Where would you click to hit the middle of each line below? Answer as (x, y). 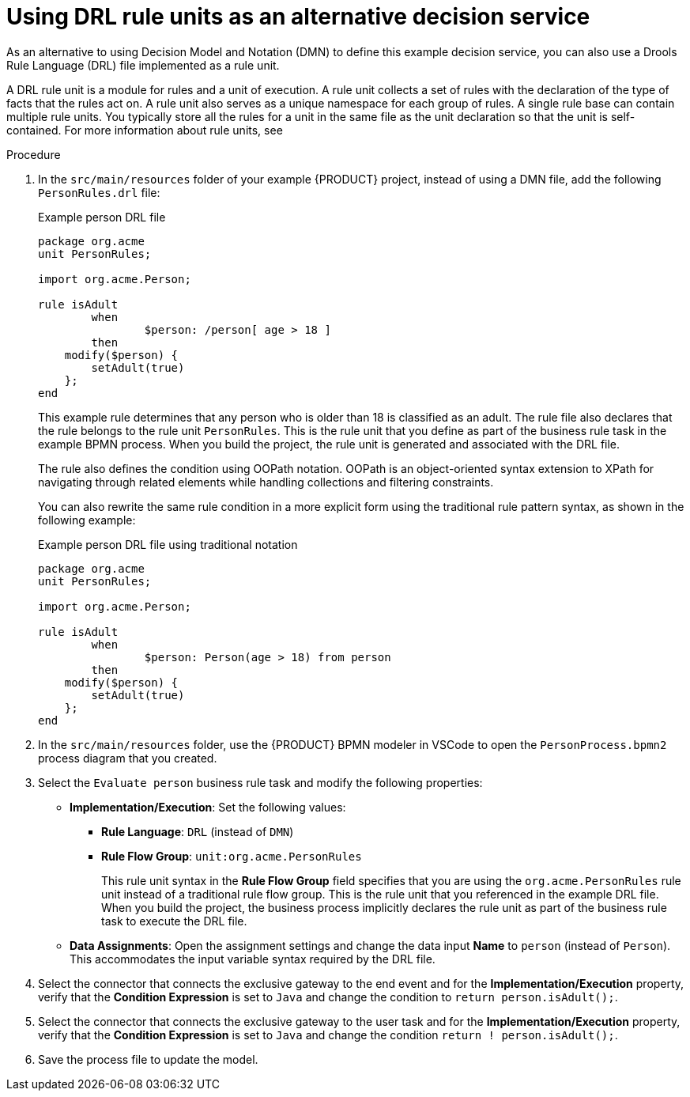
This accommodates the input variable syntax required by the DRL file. (253, 959)
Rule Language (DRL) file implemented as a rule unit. (143, 65)
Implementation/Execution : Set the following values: (208, 807)
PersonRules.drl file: (99, 192)
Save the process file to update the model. (148, 1059)
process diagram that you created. (128, 758)
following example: (87, 520)
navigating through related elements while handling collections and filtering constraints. (266, 482)
